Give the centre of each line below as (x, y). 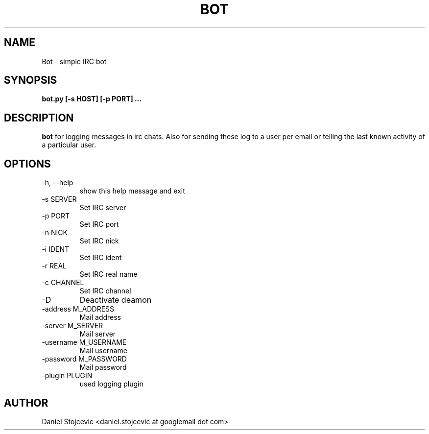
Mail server (98, 334)
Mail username (103, 351)
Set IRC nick (99, 241)
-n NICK (55, 233)
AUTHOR (26, 403)
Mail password (103, 367)
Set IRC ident (101, 258)
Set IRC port (99, 224)
